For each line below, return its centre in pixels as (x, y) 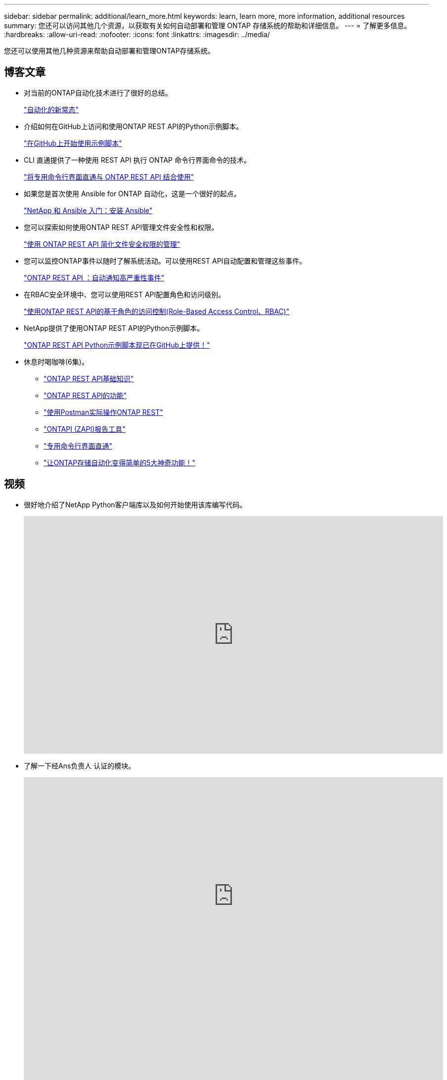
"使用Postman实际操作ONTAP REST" (103, 412)
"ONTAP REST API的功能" (85, 395)
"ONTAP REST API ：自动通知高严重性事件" (94, 277)
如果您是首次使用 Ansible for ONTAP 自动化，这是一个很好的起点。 (132, 193)
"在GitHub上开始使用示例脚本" (73, 143)
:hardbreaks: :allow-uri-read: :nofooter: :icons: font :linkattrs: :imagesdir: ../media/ (137, 34)
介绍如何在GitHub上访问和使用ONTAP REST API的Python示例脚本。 (134, 126)
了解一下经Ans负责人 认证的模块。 (80, 765)
